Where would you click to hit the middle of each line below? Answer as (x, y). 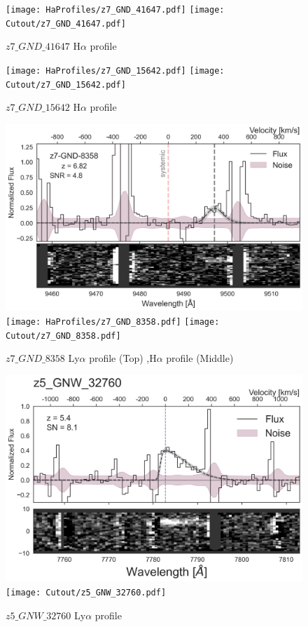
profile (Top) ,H (123, 358)
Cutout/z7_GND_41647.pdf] (66, 23)
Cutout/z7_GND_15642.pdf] (66, 85)
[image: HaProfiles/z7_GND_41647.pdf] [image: (115, 10)
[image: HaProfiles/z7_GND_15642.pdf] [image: (115, 70)
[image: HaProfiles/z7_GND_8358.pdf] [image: (113, 322)
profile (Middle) (200, 358)
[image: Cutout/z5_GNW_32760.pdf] (86, 592)
